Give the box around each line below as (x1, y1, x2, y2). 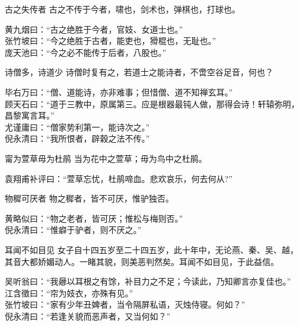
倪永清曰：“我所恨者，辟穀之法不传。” (5, 132, 150, 145)
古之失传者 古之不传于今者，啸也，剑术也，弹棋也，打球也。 (5, 3, 240, 15)
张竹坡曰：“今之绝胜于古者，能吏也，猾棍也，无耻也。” (5, 34, 217, 47)
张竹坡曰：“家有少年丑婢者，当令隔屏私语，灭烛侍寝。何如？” (5, 298, 246, 311)
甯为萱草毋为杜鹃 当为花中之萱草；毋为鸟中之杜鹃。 (5, 152, 207, 164)
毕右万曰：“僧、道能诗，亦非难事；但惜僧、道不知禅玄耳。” (5, 85, 233, 98)
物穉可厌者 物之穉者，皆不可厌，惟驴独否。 (5, 192, 174, 204)
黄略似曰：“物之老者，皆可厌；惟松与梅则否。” (5, 212, 183, 224)
